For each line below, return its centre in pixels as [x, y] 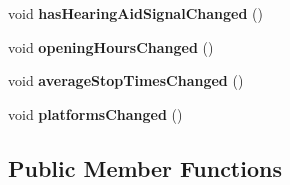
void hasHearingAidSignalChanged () [135, 13]
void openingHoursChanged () [111, 46]
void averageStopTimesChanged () [126, 80]
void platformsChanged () [95, 113]
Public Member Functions [145, 167]
